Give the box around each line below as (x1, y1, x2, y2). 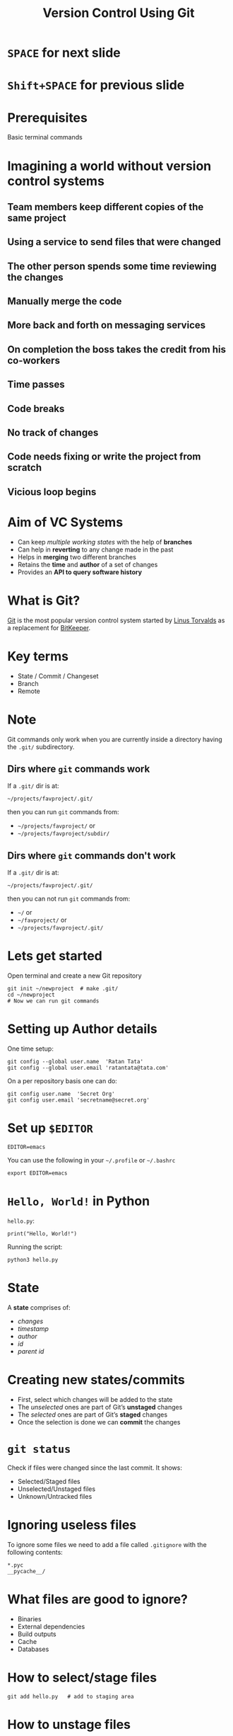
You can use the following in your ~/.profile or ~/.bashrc (7, 1155, 176, 1164)
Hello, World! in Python (7, 1193, 150, 1209)
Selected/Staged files (17, 1477, 80, 1485)
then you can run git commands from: (7, 808, 119, 816)
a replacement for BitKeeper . (7, 623, 91, 632)
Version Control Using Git (42, 5, 195, 21)
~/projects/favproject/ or (17, 821, 95, 830)
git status (7, 1442, 71, 1456)
